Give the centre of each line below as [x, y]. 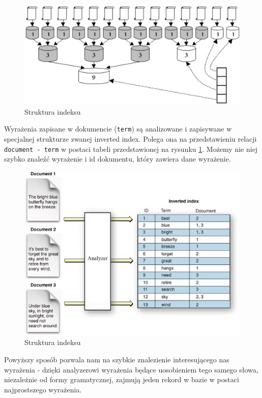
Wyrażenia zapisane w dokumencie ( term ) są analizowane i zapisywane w [118, 129]
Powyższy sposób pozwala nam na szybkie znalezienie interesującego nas [117, 359]
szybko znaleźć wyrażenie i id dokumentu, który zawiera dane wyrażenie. [118, 159]
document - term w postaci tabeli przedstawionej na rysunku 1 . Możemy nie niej [131, 149]
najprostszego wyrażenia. [43, 389]
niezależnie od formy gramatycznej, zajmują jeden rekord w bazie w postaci [122, 379]
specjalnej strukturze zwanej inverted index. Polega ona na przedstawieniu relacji [130, 138]
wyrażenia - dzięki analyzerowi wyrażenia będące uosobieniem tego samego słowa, [131, 369]
